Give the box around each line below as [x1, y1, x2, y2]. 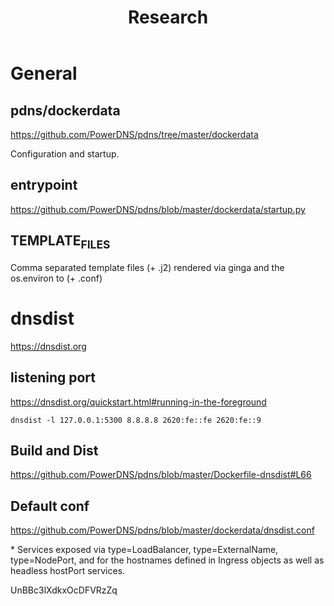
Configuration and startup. [10, 148, 120, 160]
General [10, 62, 78, 85]
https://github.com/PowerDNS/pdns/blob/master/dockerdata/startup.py [10, 203, 306, 215]
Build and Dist [10, 442, 99, 459]
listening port [10, 369, 96, 386]
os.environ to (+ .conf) [10, 272, 103, 284]
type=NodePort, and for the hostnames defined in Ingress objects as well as [10, 554, 325, 566]
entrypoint [10, 177, 78, 194]
